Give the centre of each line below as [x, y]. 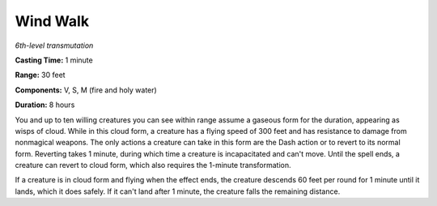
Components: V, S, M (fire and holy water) [86, 90]
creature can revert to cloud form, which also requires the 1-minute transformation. [153, 165]
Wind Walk [52, 21]
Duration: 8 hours [45, 105]
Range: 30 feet [40, 75]
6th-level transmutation [54, 45]
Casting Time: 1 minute [54, 60]
